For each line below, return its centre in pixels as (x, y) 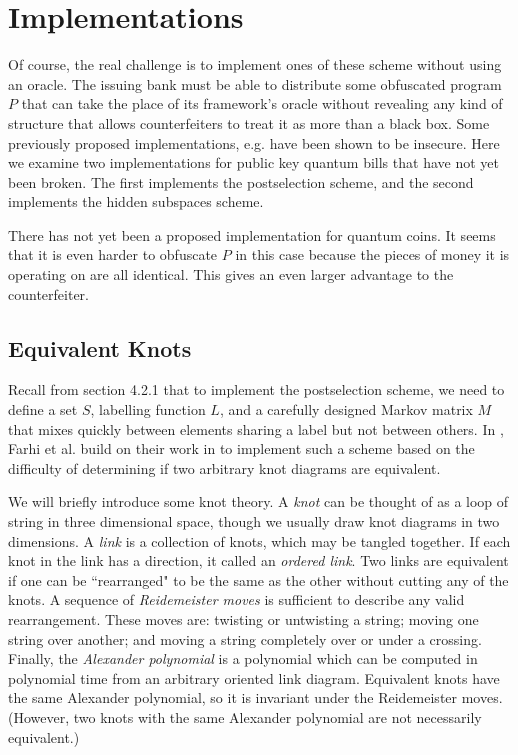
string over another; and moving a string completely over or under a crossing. (245, 638)
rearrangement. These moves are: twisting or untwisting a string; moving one (243, 618)
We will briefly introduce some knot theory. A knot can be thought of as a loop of (258, 501)
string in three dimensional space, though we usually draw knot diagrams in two (254, 521)
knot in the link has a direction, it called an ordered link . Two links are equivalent (258, 560)
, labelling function (148, 409)
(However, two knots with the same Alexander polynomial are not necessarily (245, 716)
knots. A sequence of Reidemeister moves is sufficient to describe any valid (236, 599)
